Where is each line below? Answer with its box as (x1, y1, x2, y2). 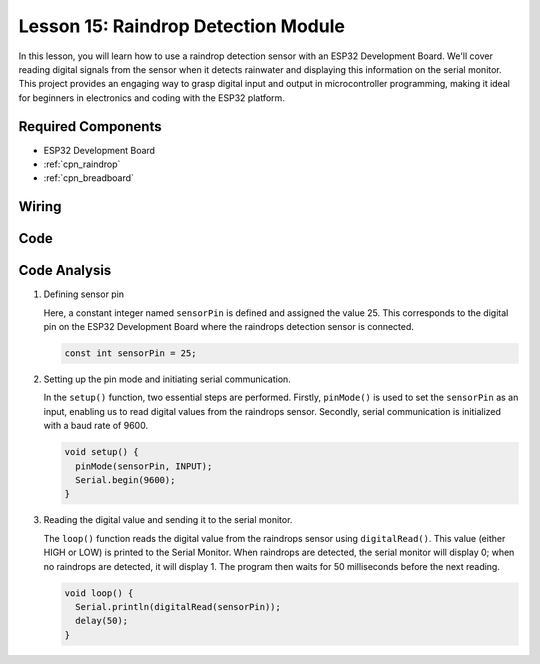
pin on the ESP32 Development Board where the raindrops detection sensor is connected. (43, 321, 415, 333)
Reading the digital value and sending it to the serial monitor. (43, 514, 293, 526)
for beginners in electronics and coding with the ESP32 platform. (18, 91, 285, 104)
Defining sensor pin (43, 288, 125, 300)
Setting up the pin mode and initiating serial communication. (43, 373, 292, 385)
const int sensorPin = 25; (64, 348, 197, 359)
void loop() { (64, 587, 134, 599)
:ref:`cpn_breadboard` (43, 172, 135, 184)
